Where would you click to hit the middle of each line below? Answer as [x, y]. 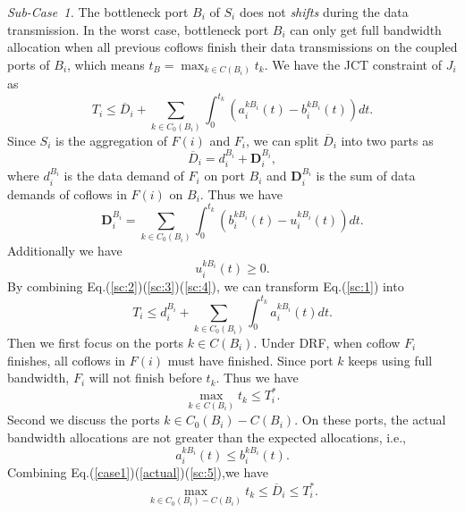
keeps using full [390, 360]
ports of [29, 64]
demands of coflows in [67, 193]
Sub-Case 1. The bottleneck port [98, 12]
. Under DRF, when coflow [327, 342]
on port [224, 176]
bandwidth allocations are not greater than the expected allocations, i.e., [207, 437]
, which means [106, 64]
